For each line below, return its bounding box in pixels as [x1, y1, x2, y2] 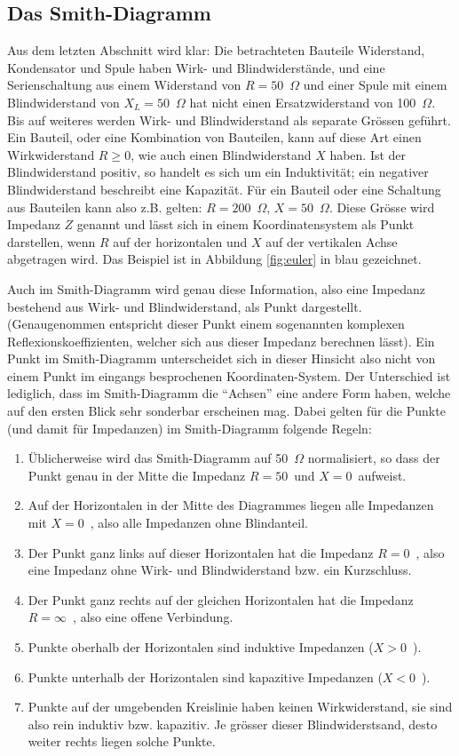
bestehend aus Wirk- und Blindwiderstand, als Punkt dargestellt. [7, 297, 362, 315]
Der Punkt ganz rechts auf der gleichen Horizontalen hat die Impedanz [28, 590, 414, 609]
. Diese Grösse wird [328, 197, 435, 216]
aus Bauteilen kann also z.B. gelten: [7, 197, 202, 216]
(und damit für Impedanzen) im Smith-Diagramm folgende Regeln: [7, 418, 372, 437]
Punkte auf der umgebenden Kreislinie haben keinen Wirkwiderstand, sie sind [28, 697, 453, 716]
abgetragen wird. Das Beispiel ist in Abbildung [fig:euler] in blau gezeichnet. [7, 250, 422, 268]
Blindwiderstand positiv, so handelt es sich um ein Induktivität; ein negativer [7, 163, 429, 181]
